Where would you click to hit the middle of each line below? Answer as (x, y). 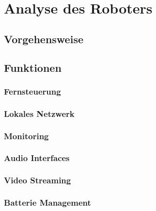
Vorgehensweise (44, 39)
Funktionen (33, 67)
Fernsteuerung (32, 91)
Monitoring (26, 136)
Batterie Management (47, 203)
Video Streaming (38, 180)
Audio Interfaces (37, 158)
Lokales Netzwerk (39, 113)
